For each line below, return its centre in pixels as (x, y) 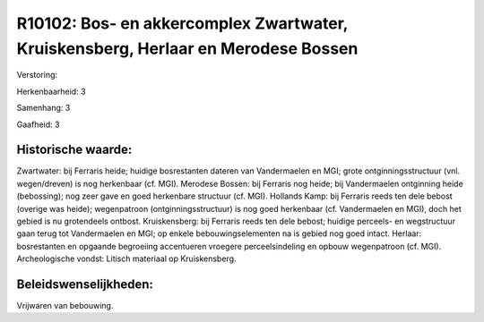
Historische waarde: (74, 150)
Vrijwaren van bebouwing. (65, 306)
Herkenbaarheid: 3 (51, 91)
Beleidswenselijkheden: (85, 284)
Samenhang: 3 (43, 108)
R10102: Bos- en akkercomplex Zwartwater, (182, 23)
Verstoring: (37, 75)
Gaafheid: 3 (38, 124)
